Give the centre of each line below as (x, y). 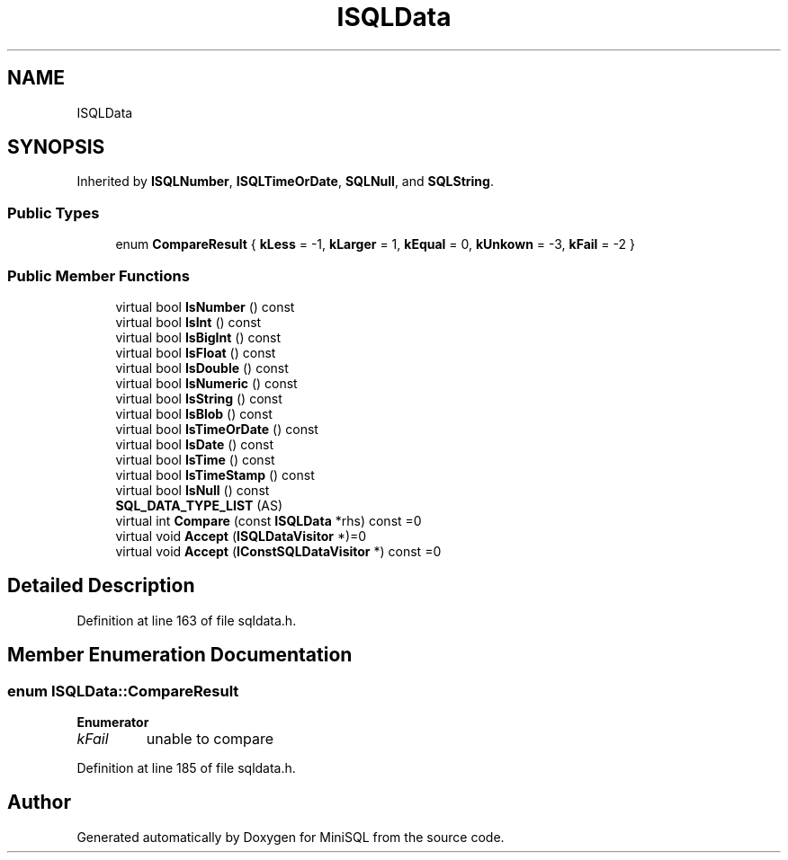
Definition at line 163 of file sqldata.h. (187, 620)
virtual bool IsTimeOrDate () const (217, 429)
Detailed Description (101, 586)
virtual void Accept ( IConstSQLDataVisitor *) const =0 (278, 551)
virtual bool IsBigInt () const (198, 337)
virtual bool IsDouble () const (202, 368)
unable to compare (210, 739)
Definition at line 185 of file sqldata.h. (186, 768)
